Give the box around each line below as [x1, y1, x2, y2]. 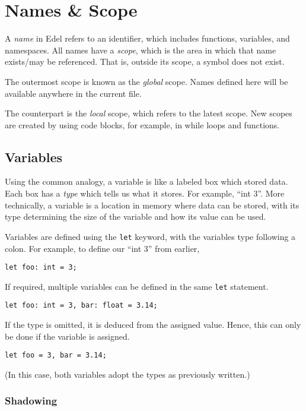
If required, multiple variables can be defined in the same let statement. [5, 280, 269, 292]
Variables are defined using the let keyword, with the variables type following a [5, 230, 296, 242]
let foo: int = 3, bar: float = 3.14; [5, 301, 158, 310]
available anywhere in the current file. [5, 87, 142, 99]
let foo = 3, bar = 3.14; [5, 351, 107, 360]
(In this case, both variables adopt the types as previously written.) [5, 368, 250, 380]
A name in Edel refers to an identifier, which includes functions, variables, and [5, 32, 290, 45]
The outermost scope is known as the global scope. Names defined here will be [5, 75, 288, 87]
